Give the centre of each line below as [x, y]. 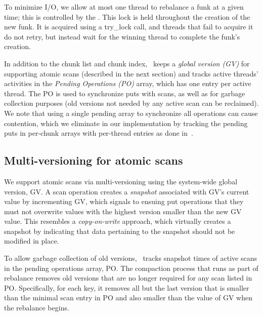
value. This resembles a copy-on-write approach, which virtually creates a [118, 221]
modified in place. [32, 241]
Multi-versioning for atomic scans [94, 160]
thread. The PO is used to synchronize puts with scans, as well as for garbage [125, 93]
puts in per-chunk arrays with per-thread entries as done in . [99, 133]
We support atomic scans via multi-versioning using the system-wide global [121, 181]
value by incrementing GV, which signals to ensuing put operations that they [124, 201]
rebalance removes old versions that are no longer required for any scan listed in [128, 278]
